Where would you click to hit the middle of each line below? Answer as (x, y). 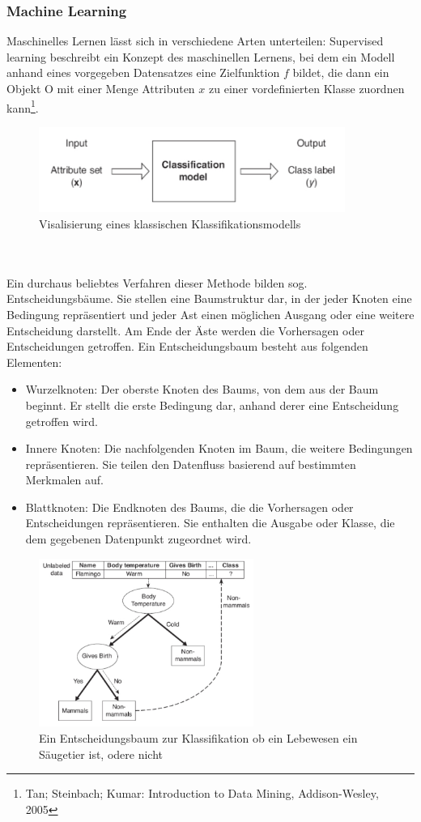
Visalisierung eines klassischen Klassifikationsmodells (170, 223)
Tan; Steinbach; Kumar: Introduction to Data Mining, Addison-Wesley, (202, 793)
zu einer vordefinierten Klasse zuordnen (307, 88)
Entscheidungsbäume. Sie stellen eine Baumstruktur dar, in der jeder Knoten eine (209, 298)
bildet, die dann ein (341, 72)
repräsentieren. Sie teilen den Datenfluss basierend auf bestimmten (191, 464)
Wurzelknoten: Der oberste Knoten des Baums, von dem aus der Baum (202, 389)
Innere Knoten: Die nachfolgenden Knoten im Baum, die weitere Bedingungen (219, 448)
